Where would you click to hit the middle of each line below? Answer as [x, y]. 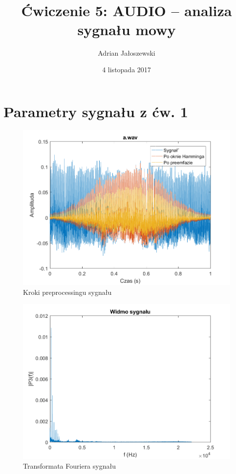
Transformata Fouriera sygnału [69, 465]
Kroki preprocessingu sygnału [67, 292]
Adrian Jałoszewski [127, 53]
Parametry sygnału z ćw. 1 [96, 111]
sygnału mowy [127, 30]
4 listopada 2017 [127, 69]
